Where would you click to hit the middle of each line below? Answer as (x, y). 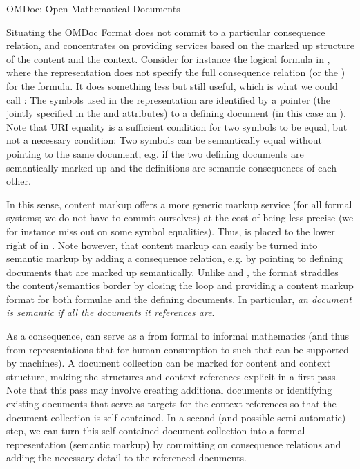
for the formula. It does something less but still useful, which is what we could (172, 85)
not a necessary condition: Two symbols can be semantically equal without (164, 140)
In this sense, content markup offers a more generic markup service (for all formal (179, 204)
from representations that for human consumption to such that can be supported (178, 349)
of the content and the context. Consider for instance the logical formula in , (168, 58)
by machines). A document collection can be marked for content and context (169, 363)
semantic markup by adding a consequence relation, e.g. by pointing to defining (174, 258)
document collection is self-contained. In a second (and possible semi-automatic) (176, 417)
